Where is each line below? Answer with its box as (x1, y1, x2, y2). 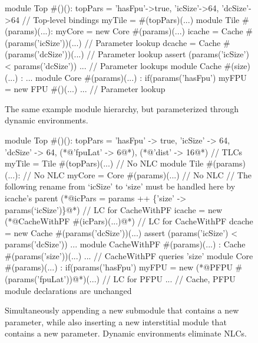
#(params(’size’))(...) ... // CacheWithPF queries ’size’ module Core (5, 249, 253, 262)
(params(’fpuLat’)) (5, 273, 73, 285)
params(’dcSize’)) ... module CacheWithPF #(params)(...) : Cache (5, 238, 246, 250)
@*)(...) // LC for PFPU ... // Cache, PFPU (72, 273, 236, 285)
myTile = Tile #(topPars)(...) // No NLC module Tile (5, 157, 204, 169)
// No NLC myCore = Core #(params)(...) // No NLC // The (23, 168, 252, 181)
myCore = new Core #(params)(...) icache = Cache (55, 25, 243, 37)
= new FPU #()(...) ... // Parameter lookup (5, 83, 166, 95)
